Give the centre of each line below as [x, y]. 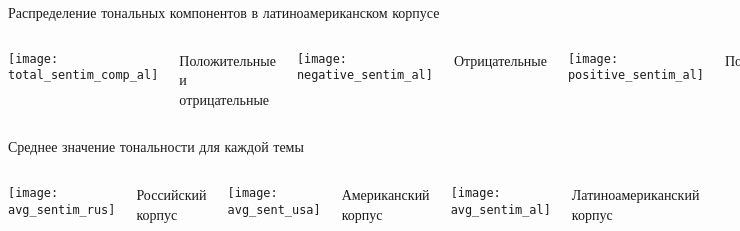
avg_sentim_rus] [62, 209]
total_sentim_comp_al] [83, 75]
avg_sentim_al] [500, 209]
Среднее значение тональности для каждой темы [156, 146]
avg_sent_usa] [274, 209]
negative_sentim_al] [364, 75]
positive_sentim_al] [635, 75]
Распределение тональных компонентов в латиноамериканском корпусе [224, 12]
